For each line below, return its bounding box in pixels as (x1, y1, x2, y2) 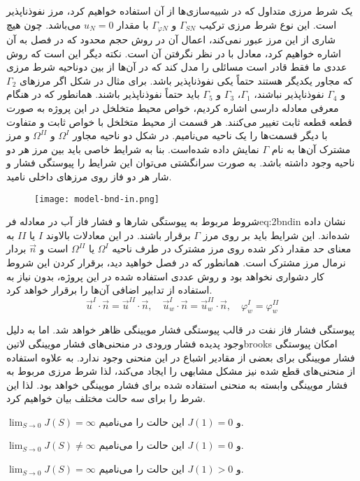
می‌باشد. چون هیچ (6, 17, 81, 31)
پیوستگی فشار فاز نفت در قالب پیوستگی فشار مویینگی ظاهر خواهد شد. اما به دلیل (6, 322, 355, 337)
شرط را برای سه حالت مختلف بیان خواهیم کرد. (6, 391, 206, 405)
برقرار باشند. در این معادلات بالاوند (45, 227, 191, 242)
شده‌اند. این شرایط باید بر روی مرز (203, 227, 350, 242)
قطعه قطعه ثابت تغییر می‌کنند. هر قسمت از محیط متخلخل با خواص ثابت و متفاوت (6, 114, 352, 129)
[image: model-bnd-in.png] (34, 194, 159, 204)
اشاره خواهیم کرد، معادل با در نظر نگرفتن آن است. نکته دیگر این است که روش (6, 45, 341, 60)
